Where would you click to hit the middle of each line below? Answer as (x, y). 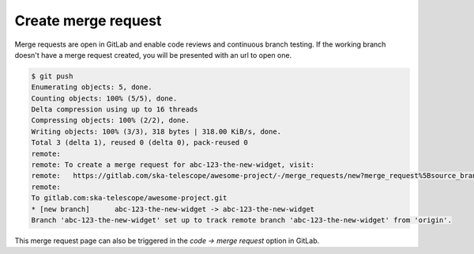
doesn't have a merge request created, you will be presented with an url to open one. (153, 55)
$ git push (52, 76)
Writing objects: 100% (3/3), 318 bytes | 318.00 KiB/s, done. (156, 131)
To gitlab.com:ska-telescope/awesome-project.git (129, 198)
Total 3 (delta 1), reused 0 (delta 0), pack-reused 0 (139, 143)
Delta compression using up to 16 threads (115, 110)
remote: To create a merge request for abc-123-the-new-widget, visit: (173, 165)
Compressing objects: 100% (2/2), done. (110, 120)
